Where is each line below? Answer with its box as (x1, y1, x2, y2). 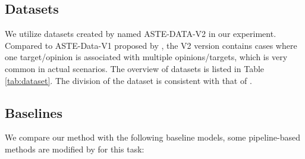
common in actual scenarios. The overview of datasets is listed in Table (5, 62, 265, 74)
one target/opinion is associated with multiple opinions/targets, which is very (5, 51, 288, 63)
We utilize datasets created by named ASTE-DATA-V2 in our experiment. (5, 27, 276, 40)
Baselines (5, 103, 62, 121)
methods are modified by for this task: (5, 142, 144, 155)
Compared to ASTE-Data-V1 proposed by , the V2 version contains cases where (5, 39, 297, 51)
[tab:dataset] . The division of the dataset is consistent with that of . (5, 74, 252, 86)
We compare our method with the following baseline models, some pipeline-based (5, 131, 300, 144)
